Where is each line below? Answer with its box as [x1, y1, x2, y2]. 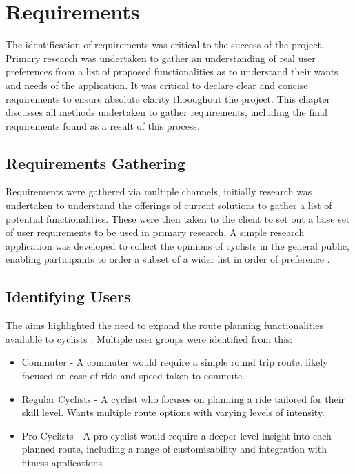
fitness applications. [21, 455, 105, 469]
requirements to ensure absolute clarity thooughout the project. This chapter [6, 91, 331, 106]
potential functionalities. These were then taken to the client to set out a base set [6, 211, 350, 226]
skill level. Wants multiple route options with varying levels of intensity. [21, 405, 325, 419]
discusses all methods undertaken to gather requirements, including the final [6, 105, 327, 119]
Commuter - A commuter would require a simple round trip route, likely [21, 355, 328, 369]
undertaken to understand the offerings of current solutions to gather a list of [6, 198, 332, 213]
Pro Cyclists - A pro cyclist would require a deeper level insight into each [21, 428, 332, 442]
